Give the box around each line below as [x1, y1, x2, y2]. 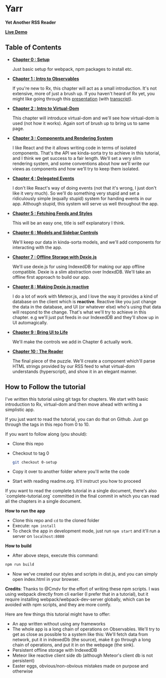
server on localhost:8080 [12, 533, 64, 539]
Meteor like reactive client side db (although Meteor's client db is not [12, 652, 153, 659]
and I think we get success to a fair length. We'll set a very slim [12, 155, 141, 161]
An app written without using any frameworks [12, 621, 106, 627]
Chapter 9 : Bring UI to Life [12, 329, 68, 335]
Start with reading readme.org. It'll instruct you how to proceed [12, 478, 141, 484]
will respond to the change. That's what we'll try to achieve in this [12, 309, 147, 315]
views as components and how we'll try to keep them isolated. [12, 165, 140, 171]
